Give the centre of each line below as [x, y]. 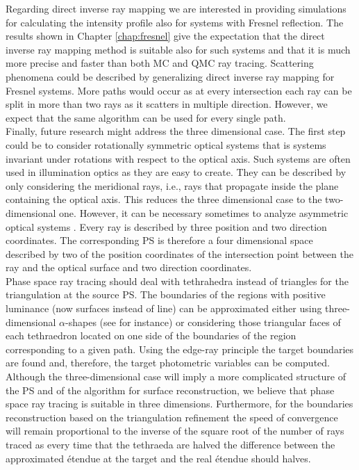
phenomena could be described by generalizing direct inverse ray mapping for [170, 76]
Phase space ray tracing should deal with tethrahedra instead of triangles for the [177, 281]
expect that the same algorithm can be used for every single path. [146, 117]
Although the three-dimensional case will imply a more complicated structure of [176, 376]
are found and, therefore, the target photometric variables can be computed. [168, 363]
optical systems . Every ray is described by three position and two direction [166, 226]
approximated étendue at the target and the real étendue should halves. [158, 458]
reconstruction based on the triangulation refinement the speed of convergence [172, 417]
